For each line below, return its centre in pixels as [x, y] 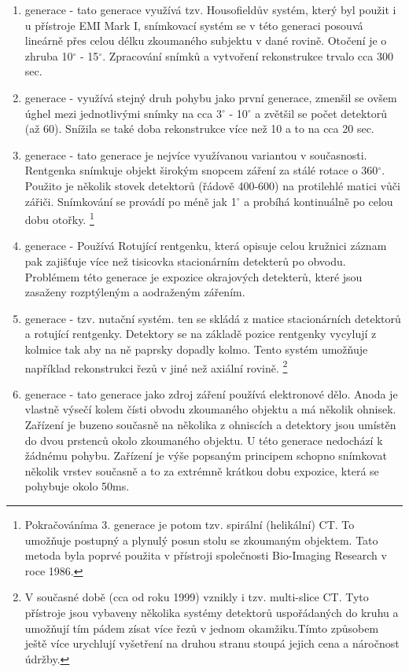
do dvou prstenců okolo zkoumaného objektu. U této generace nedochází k [204, 440]
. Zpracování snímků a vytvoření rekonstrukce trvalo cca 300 [248, 55]
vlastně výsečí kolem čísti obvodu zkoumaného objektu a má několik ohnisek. [210, 409]
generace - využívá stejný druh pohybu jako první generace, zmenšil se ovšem [211, 97]
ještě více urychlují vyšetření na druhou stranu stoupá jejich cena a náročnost [212, 643]
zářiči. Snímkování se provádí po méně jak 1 [131, 201]
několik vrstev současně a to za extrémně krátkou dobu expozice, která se [202, 470]
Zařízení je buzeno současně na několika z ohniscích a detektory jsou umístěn [210, 424]
